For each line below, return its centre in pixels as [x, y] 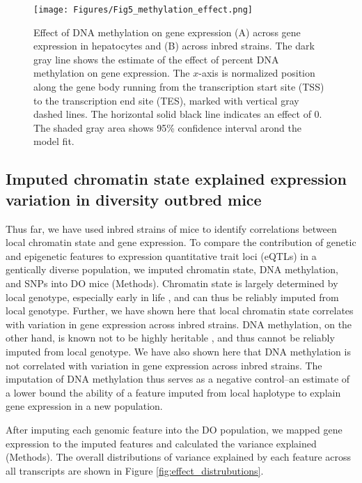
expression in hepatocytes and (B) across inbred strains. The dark [174, 46]
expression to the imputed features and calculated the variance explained [161, 443]
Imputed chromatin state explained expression [176, 179]
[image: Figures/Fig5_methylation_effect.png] [143, 10]
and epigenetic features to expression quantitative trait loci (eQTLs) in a [161, 255]
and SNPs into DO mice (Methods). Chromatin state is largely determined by [172, 283]
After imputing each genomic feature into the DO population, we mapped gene [174, 429]
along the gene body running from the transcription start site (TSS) [179, 87]
